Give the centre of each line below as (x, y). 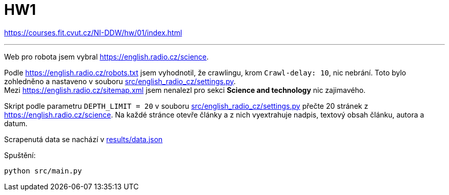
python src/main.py (43, 171)
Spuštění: (20, 155)
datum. (16, 123)
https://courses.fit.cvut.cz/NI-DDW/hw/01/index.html (93, 32)
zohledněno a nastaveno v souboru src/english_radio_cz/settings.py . (120, 81)
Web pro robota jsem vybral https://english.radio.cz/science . (107, 56)
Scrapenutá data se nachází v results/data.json (84, 139)
